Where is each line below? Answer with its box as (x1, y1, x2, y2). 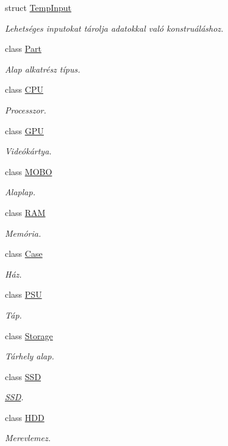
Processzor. (5, 103, 46, 116)
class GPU (5, 124, 44, 137)
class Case (5, 247, 43, 260)
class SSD (5, 370, 41, 383)
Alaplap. (5, 185, 35, 198)
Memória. (5, 226, 41, 239)
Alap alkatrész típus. (5, 62, 80, 75)
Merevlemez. (5, 431, 51, 444)
